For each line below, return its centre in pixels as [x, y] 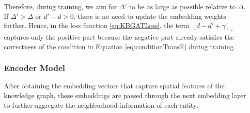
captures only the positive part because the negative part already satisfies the [119, 36]
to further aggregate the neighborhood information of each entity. [101, 105]
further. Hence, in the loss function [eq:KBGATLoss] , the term [97, 25]
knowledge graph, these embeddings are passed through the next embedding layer [125, 95]
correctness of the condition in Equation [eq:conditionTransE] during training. [120, 46]
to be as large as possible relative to [182, 6]
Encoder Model [35, 68]
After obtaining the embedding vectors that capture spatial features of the [114, 86]
